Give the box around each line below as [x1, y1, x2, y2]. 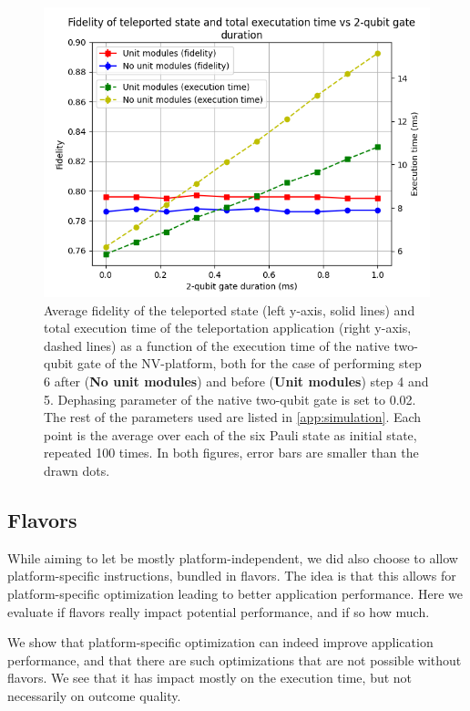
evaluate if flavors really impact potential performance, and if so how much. [7, 602, 430, 621]
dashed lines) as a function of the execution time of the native [44, 335, 390, 355]
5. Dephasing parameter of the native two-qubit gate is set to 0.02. [44, 389, 416, 408]
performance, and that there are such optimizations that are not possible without [7, 650, 462, 669]
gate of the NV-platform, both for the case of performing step [77, 354, 422, 373]
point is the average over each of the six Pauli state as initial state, [44, 425, 417, 444]
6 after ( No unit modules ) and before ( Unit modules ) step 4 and [44, 371, 429, 390]
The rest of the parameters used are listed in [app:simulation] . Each [44, 407, 422, 427]
